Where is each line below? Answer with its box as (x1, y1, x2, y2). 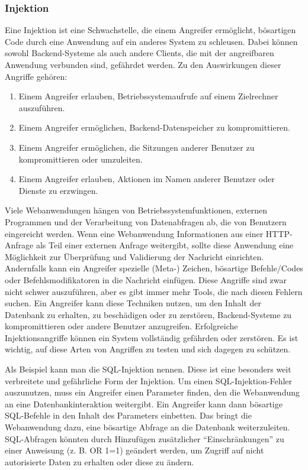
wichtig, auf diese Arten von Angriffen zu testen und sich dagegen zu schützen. (5, 343, 291, 355)
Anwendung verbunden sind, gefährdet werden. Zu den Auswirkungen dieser (5, 59, 281, 70)
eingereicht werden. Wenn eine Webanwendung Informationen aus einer (5, 227, 264, 239)
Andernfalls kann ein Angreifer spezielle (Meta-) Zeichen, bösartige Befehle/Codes (5, 262, 303, 274)
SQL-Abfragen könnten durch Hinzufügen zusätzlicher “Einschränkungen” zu (5, 432, 284, 445)
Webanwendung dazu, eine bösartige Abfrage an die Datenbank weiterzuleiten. (5, 421, 290, 433)
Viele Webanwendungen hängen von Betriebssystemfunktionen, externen (5, 204, 268, 216)
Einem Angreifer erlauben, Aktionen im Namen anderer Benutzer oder (18, 173, 275, 185)
